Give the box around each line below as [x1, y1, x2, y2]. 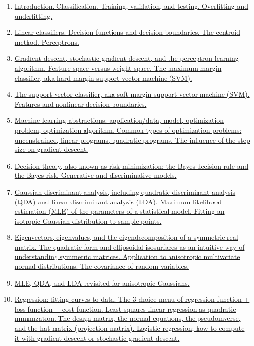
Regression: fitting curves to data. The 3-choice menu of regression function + [14, 294, 250, 304]
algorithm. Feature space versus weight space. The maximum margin [14, 62, 222, 73]
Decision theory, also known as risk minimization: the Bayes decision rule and [14, 160, 249, 171]
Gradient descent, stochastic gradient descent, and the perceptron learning [14, 53, 239, 63]
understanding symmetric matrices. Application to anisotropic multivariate [14, 251, 240, 261]
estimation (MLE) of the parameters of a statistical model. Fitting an [14, 206, 225, 216]
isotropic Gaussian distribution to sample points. [14, 215, 162, 226]
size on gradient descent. [14, 144, 88, 154]
